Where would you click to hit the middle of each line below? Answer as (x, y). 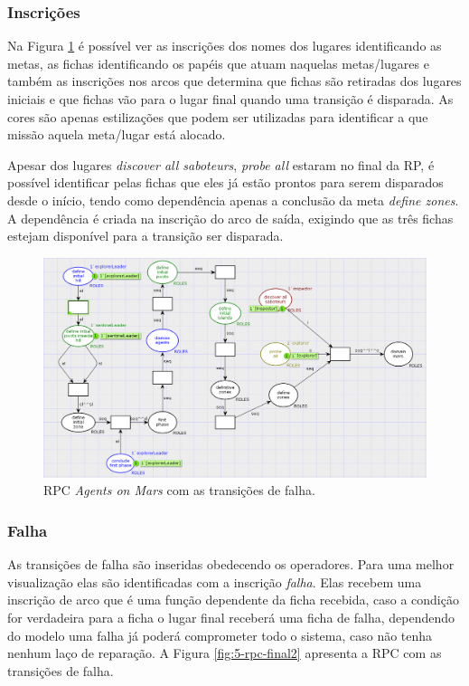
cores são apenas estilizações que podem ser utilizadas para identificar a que (218, 116)
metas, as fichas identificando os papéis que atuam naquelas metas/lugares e (218, 63)
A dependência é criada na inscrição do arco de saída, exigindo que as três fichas (230, 218)
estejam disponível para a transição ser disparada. (145, 236)
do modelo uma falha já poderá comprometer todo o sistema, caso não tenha (220, 635)
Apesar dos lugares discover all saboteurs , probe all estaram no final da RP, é (221, 164)
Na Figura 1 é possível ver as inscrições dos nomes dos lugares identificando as (225, 46)
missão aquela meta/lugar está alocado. (117, 134)
